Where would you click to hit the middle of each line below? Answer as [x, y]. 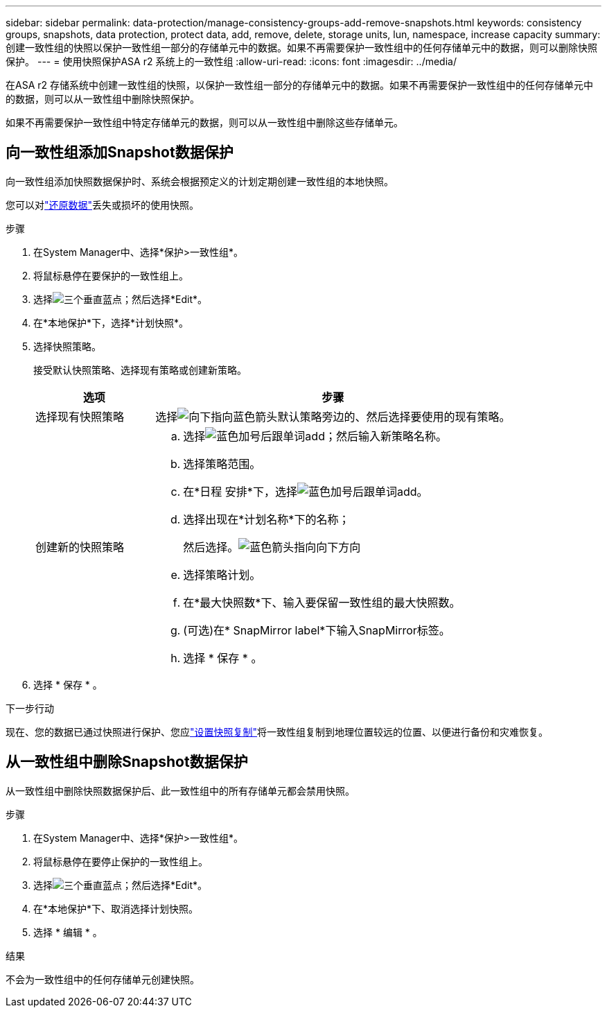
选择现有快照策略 [80, 416]
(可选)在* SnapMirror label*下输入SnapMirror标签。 [317, 630]
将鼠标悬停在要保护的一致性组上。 [111, 275]
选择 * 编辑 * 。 [68, 932]
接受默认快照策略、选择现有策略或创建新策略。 [140, 370]
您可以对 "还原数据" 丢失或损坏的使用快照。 [103, 205]
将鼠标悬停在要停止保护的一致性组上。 [121, 861]
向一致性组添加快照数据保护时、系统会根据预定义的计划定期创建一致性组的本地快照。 [200, 181]
